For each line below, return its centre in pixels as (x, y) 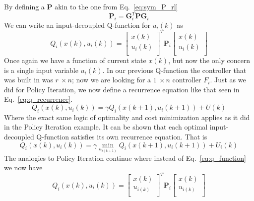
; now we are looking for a (111, 80)
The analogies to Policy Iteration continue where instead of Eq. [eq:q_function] (125, 158)
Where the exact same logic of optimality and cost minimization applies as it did (127, 117)
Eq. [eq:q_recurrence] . (38, 99)
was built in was (29, 80)
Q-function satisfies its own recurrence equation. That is (122, 137)
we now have (23, 167)
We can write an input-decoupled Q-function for (77, 25)
